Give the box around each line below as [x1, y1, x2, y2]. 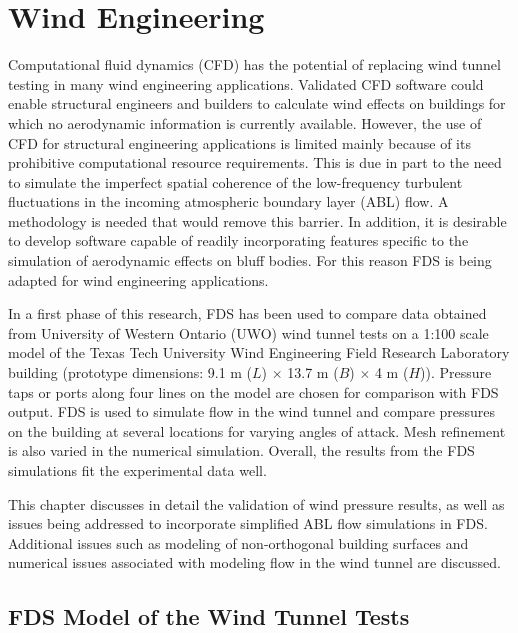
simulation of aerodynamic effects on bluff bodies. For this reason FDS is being [8, 250, 492, 271]
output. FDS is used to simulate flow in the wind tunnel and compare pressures [8, 401, 496, 422]
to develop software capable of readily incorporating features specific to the [8, 230, 469, 251]
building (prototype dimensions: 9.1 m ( [8, 362, 253, 383]
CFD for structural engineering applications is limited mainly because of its [8, 132, 471, 153]
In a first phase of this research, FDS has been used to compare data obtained [8, 303, 487, 324]
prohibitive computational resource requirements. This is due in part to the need [8, 152, 502, 173]
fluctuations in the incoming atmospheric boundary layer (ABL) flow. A [8, 191, 449, 212]
